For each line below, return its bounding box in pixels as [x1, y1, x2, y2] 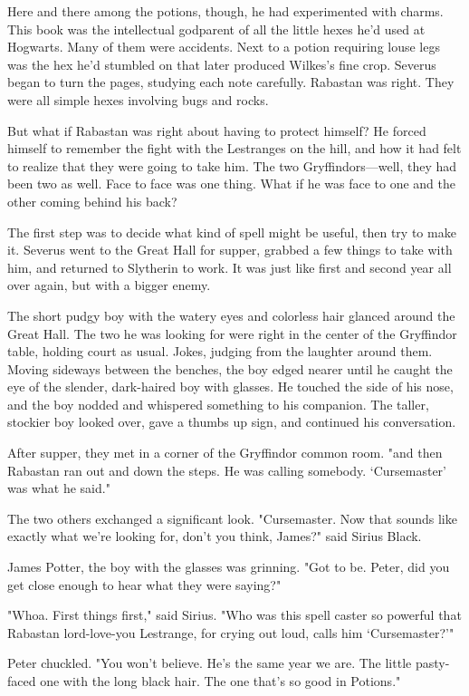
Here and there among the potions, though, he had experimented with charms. [7, 2, 444, 20]
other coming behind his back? [7, 191, 177, 210]
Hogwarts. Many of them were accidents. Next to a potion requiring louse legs [7, 37, 440, 56]
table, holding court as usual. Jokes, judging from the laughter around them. [7, 342, 433, 361]
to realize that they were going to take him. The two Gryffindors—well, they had [7, 156, 457, 175]
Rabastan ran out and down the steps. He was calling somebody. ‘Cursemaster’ [7, 460, 446, 479]
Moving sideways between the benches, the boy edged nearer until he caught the [7, 359, 453, 378]
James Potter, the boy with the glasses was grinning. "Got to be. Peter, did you [7, 557, 450, 576]
